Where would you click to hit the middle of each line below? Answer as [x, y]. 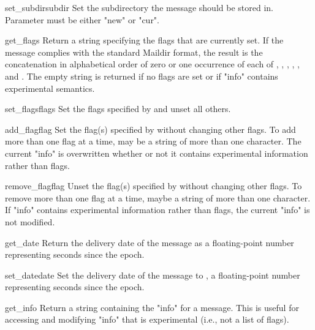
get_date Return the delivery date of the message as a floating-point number [150, 242]
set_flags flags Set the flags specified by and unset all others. [118, 109]
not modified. [30, 221]
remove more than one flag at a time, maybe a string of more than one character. [158, 197]
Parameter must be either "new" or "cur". [82, 19]
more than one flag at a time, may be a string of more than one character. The [153, 141]
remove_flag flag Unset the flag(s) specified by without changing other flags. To [154, 186]
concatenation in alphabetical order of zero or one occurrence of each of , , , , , [152, 64]
